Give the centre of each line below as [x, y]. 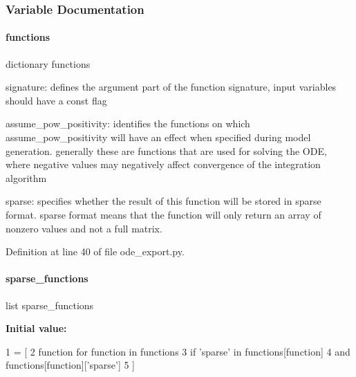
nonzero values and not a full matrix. [84, 228]
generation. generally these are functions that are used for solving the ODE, [166, 150]
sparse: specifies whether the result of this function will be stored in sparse [163, 201]
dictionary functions [48, 63]
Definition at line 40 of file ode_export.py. [95, 251]
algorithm [26, 177]
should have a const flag [56, 100]
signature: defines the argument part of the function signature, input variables [171, 87]
